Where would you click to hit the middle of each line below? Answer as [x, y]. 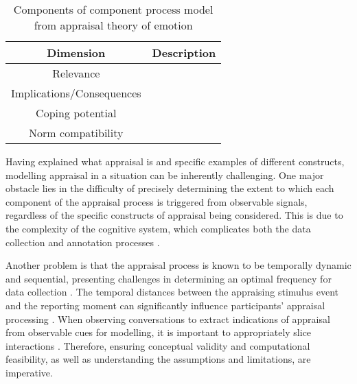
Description [184, 52]
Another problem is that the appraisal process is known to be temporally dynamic [178, 265]
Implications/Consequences [76, 93]
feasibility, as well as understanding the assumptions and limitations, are [158, 359]
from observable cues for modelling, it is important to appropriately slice [159, 332]
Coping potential [76, 113]
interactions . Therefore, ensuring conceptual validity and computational [158, 345]
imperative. [29, 372]
